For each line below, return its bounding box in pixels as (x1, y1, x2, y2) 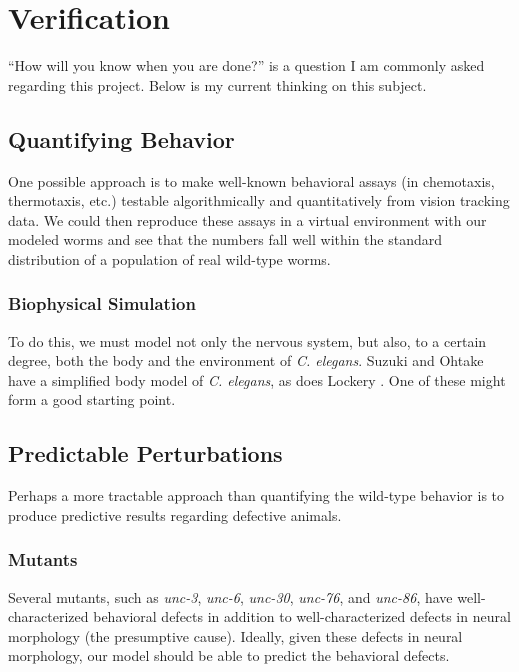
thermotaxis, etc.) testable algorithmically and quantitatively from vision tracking (8, 190, 510, 211)
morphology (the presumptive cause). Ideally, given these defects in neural (8, 625, 463, 646)
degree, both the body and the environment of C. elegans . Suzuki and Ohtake (8, 350, 484, 371)
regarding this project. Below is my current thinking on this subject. (8, 74, 427, 95)
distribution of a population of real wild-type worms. (8, 248, 331, 269)
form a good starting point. (8, 389, 176, 410)
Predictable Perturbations (8, 438, 283, 469)
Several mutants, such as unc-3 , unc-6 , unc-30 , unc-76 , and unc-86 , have (8, 586, 453, 607)
